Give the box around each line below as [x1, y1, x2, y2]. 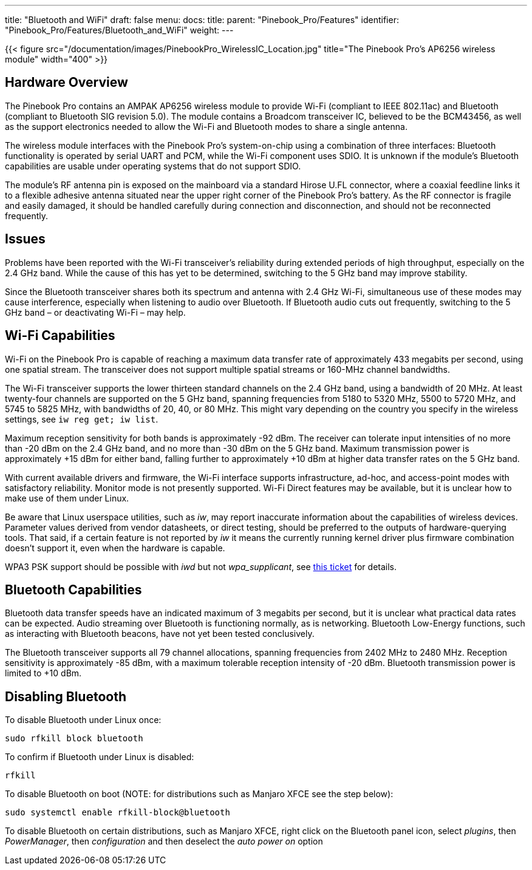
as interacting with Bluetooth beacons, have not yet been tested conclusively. [5, 628, 315, 639]
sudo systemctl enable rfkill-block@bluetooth [5, 807, 230, 818]
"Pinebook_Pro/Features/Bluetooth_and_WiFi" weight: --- [5, 25, 234, 35]
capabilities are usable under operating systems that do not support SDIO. [5, 160, 301, 171]
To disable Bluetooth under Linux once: [5, 715, 162, 726]
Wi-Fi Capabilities [5, 328, 115, 344]
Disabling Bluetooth [5, 688, 126, 704]
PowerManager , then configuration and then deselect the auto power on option [5, 836, 323, 847]
